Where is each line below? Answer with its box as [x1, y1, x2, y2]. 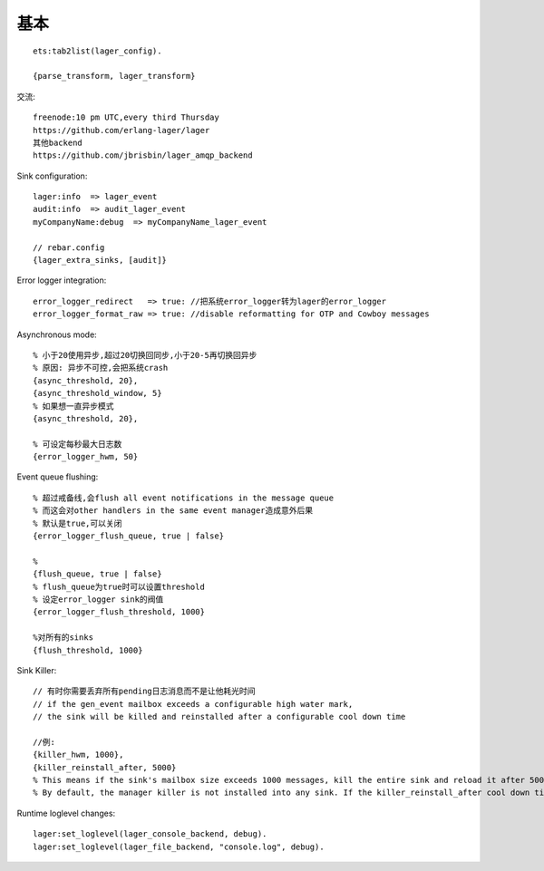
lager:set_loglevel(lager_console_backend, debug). [33, 829, 267, 839]
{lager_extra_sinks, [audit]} [33, 255, 168, 266]
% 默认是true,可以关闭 [33, 518, 122, 528]
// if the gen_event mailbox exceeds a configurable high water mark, [33, 699, 354, 709]
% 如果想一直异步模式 [33, 401, 114, 411]
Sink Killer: [16, 664, 57, 675]
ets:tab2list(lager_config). [33, 45, 162, 56]
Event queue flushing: [16, 471, 99, 482]
